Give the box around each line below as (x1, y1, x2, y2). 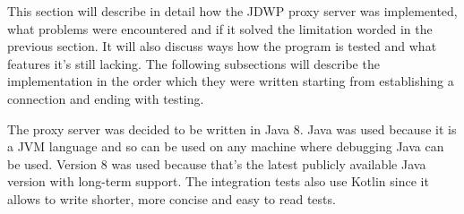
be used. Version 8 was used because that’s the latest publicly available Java (7, 154, 426, 173)
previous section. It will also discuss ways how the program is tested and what (7, 37, 437, 56)
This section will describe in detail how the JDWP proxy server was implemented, (7, 2, 458, 20)
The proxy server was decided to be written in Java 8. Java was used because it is (7, 119, 457, 138)
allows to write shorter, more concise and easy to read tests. (7, 189, 336, 208)
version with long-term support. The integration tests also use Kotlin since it (7, 172, 429, 191)
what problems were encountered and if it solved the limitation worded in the (7, 19, 433, 38)
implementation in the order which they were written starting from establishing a (7, 72, 454, 90)
